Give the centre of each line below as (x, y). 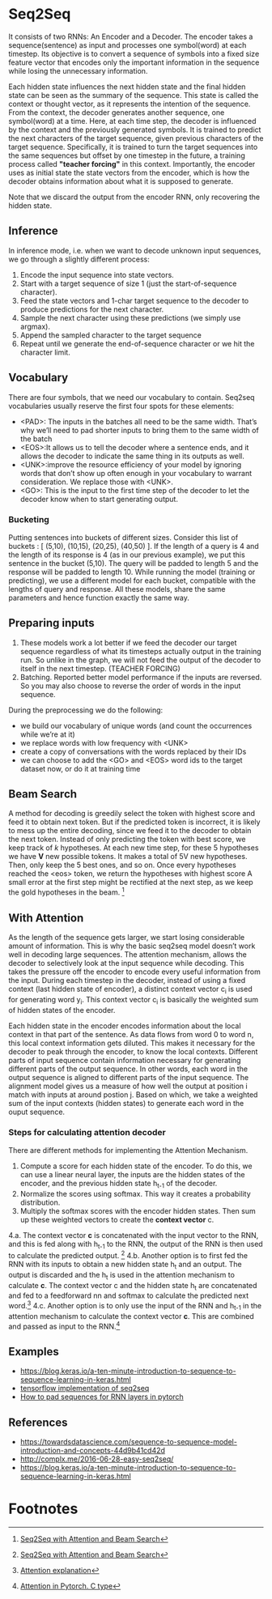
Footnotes (43, 1509)
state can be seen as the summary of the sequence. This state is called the (134, 95)
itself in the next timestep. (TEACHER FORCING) (100, 668)
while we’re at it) (47, 734)
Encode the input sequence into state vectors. (97, 274)
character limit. (45, 352)
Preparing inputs (51, 623)
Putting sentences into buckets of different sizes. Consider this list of (123, 537)
